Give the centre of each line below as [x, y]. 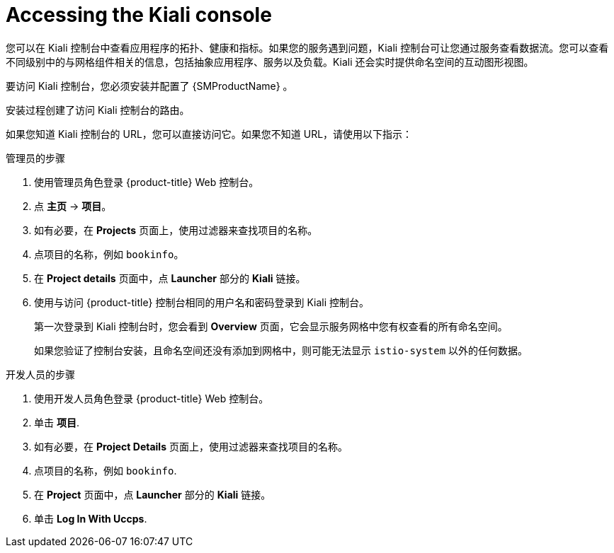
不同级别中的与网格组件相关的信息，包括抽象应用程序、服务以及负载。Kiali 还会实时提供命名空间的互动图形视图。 [270, 62]
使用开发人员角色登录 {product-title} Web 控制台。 [152, 398]
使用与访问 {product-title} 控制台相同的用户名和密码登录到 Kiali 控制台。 [202, 302]
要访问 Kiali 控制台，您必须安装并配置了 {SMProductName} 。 [149, 86]
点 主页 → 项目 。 [73, 206]
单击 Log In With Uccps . [91, 518]
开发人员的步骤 [40, 374]
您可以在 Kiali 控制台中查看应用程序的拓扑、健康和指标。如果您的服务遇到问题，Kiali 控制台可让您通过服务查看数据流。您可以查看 [307, 47]
